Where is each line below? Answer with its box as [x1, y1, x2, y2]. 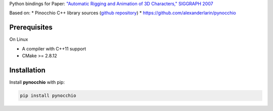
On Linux [9, 36, 28, 42]
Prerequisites [9, 23, 53, 32]
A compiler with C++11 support [22, 45, 86, 51]
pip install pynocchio [20, 92, 76, 98]
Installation [9, 66, 45, 74]
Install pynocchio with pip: [9, 79, 65, 85]
